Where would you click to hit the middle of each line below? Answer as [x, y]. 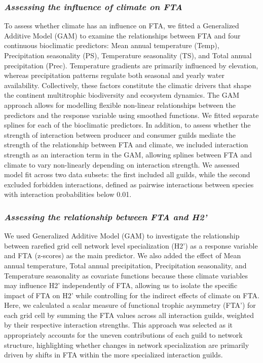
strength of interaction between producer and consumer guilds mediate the [120, 134]
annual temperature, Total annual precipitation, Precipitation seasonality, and [125, 265]
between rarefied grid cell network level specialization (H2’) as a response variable [131, 245]
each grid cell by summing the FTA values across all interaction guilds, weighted [129, 315]
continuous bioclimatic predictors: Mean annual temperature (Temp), [112, 45]
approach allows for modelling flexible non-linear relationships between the [120, 105]
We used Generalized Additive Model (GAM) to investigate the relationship [122, 236]
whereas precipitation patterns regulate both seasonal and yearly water [114, 75]
